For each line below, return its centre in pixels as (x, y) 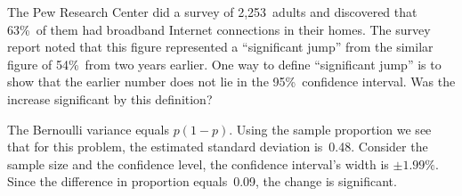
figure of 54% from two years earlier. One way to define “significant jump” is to (224, 64)
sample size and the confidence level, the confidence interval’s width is (198, 163)
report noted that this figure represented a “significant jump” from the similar (220, 47)
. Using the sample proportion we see (330, 129)
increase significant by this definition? (110, 98)
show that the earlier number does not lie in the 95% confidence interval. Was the (231, 82)
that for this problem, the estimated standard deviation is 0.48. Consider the (218, 147)
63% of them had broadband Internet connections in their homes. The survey (219, 29)
